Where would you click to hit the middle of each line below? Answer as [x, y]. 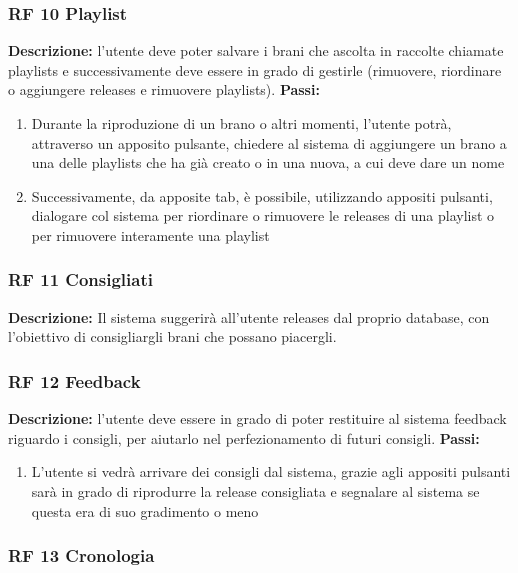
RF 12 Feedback [74, 380]
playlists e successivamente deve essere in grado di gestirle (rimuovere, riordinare [255, 69]
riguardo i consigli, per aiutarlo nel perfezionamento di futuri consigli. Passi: [244, 437]
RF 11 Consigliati [80, 279]
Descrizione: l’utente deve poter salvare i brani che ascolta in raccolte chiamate [256, 50]
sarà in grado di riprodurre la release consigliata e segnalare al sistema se [255, 490]
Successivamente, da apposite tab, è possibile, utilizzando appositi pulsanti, [262, 195]
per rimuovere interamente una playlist [150, 234]
